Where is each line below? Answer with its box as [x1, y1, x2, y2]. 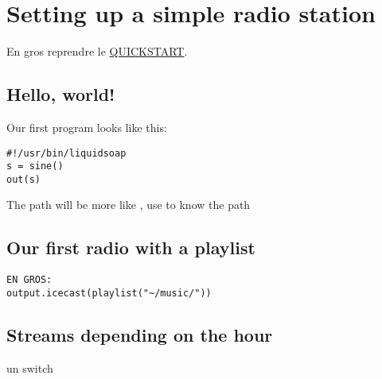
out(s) [6, 173, 41, 185]
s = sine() [6, 160, 64, 172]
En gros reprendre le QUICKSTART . [6, 43, 188, 60]
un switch [6, 359, 53, 376]
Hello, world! [6, 82, 115, 106]
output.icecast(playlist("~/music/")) [6, 287, 212, 299]
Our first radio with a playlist [6, 235, 255, 260]
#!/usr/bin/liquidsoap [6, 147, 127, 159]
